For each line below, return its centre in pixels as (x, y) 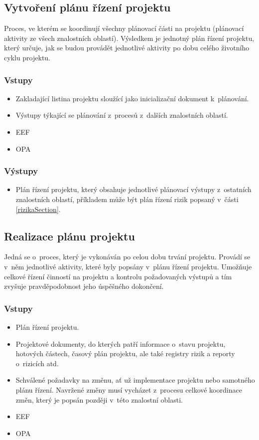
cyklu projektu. (27, 57)
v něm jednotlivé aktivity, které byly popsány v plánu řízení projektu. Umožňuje (128, 266)
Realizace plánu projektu (69, 236)
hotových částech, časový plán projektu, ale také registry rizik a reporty (125, 353)
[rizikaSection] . (38, 209)
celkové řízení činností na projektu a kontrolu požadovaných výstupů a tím (118, 276)
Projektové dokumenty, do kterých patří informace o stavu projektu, (121, 343)
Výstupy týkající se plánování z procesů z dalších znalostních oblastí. (122, 115)
